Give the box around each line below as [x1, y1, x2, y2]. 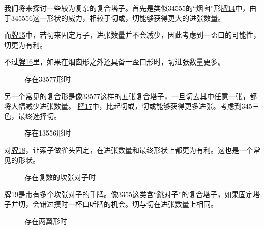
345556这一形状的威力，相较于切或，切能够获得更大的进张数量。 [11, 12, 225, 23]
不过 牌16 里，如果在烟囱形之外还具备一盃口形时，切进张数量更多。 [4, 56, 225, 67]
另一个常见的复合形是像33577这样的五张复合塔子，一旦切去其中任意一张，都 [4, 90, 257, 101]
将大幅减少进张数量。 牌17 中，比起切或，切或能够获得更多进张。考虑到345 [4, 101, 252, 111]
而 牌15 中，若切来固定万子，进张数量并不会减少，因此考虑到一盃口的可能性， [4, 29, 260, 40]
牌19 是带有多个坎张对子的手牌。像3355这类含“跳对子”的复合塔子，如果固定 [4, 188, 253, 199]
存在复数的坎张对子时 [24, 172, 96, 182]
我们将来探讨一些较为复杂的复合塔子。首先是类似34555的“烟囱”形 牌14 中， [4, 3, 250, 13]
